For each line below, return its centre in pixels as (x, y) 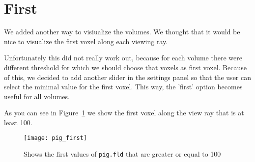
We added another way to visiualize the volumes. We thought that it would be (122, 32)
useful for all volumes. (37, 96)
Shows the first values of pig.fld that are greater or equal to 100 (122, 154)
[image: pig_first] (55, 138)
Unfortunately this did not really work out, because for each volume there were (123, 58)
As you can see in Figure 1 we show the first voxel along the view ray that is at (124, 113)
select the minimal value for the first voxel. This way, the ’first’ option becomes (123, 87)
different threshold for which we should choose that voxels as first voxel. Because (125, 67)
